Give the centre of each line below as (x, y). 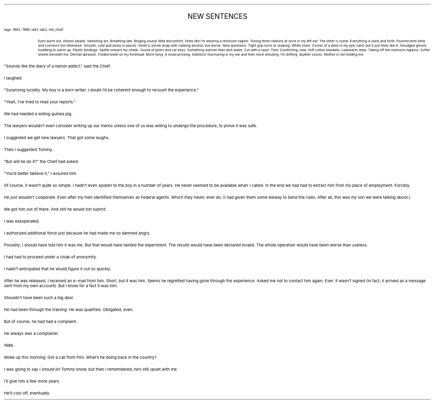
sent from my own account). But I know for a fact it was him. (61, 286)
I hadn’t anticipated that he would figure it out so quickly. (58, 269)
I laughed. (13, 78)
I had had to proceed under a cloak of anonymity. (51, 257)
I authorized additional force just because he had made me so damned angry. (77, 233)
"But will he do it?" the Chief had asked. (41, 162)
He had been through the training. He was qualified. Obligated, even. (69, 310)
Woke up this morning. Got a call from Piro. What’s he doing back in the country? (80, 357)
